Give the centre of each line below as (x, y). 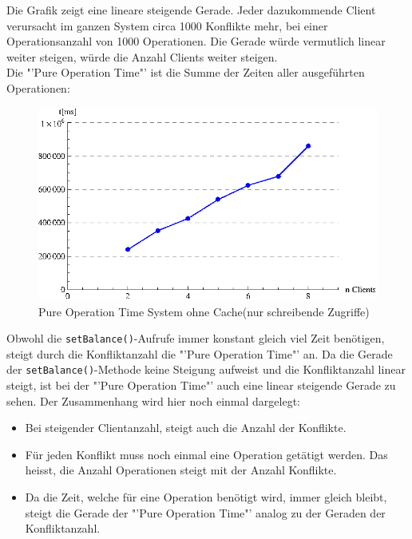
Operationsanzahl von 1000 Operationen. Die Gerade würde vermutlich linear (196, 41)
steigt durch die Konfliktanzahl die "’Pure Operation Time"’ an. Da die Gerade (200, 353)
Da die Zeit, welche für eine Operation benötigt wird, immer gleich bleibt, (206, 496)
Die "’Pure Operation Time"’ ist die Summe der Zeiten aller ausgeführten (186, 72)
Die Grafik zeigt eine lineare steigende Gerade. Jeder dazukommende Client (191, 10)
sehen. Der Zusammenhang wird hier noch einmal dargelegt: (154, 400)
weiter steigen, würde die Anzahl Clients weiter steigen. (142, 56)
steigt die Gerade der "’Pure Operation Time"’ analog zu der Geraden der (205, 512)
